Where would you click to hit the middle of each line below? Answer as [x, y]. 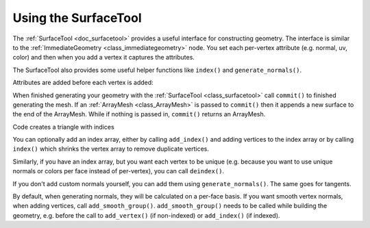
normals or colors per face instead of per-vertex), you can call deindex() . [119, 171]
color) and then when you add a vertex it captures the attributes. [104, 58]
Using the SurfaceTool [77, 18]
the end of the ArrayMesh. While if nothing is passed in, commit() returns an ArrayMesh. [139, 114]
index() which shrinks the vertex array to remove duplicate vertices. [111, 149]
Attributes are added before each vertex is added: [83, 83]
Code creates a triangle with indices [63, 127]
